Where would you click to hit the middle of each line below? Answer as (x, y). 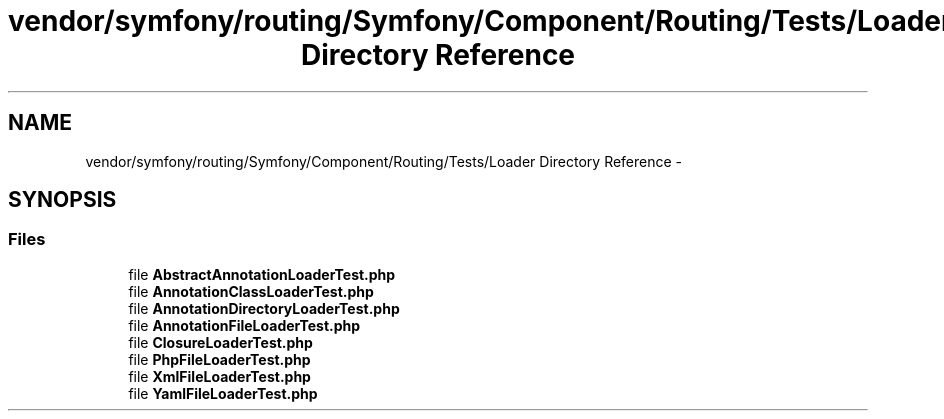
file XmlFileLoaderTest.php (219, 376)
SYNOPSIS (62, 200)
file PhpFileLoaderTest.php (219, 359)
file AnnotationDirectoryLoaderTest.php (264, 308)
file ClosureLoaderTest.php (220, 342)
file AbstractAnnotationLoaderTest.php (262, 274)
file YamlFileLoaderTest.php (223, 393)
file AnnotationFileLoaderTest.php (244, 325)
